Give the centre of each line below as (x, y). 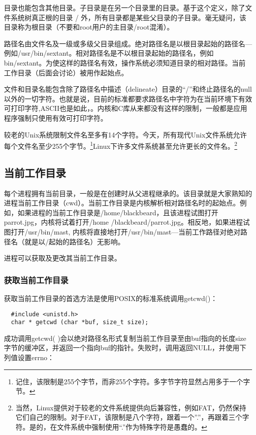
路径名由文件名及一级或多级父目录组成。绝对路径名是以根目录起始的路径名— (128, 43)
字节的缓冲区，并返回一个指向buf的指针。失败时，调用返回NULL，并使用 (122, 348)
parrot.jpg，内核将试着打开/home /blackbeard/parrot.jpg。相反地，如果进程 (124, 222)
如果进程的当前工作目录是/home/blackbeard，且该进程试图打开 (118, 212)
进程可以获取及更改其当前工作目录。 (63, 258)
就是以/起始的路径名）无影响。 (74, 241)
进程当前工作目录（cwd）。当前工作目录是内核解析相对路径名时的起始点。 (122, 203)
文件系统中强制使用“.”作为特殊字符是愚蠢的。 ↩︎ (132, 427)
